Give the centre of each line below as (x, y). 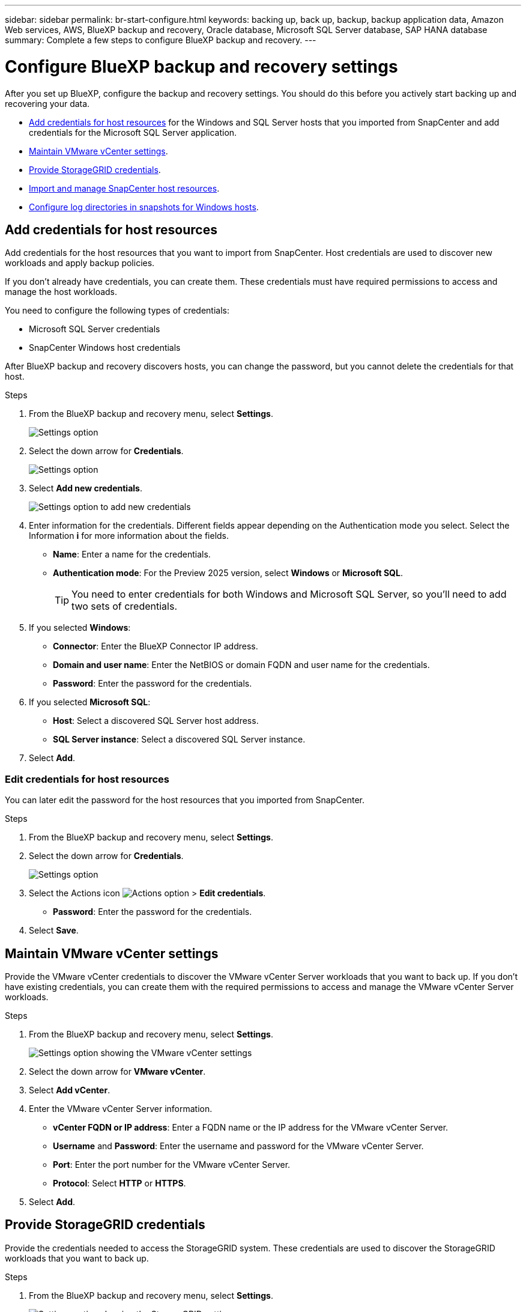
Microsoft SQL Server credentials (95, 329)
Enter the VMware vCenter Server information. (121, 1108)
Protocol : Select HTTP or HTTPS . (119, 1183)
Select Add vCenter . (70, 1090)
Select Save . (54, 931)
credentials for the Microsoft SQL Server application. (133, 132)
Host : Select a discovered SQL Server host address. (156, 721)
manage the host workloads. (61, 292)
